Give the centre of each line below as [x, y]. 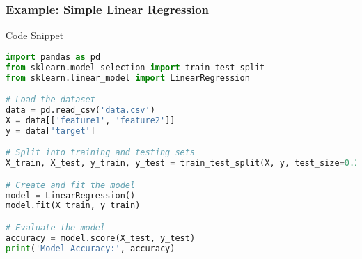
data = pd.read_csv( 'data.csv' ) [80, 110]
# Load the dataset [50, 100]
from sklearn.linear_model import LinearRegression [128, 78]
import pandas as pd [53, 57]
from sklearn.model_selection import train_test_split [135, 67]
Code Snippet [35, 35]
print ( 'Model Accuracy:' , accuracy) [90, 248]
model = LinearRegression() [71, 195]
